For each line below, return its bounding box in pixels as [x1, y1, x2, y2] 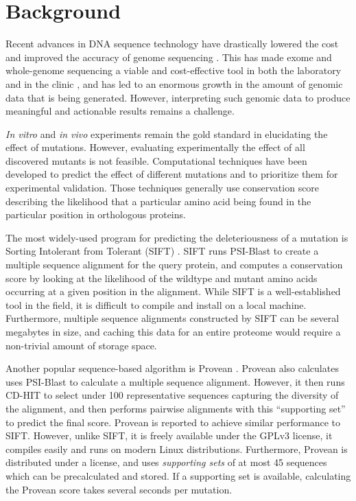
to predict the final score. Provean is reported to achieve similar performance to [5, 415, 340, 429]
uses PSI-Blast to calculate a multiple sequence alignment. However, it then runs [5, 374, 345, 388]
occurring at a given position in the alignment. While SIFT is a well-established [5, 284, 341, 299]
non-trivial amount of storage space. [5, 338, 157, 352]
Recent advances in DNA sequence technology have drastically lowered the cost [5, 36, 339, 51]
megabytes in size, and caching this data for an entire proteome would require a [5, 325, 341, 338]
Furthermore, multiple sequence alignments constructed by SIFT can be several [5, 311, 340, 325]
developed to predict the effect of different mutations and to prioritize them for [5, 167, 338, 181]
